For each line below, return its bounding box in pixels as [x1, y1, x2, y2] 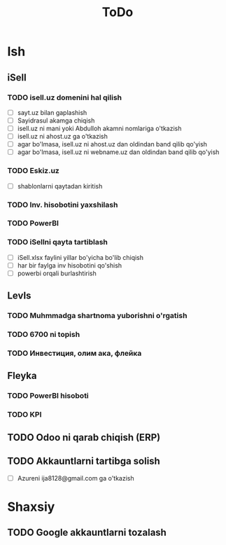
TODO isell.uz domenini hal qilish [7, 92, 122, 102]
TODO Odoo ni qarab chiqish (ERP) [7, 432, 161, 443]
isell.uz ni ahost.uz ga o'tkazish [17, 132, 108, 141]
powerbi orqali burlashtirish [17, 269, 97, 277]
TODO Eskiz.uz [7, 166, 59, 176]
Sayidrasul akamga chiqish [17, 116, 95, 125]
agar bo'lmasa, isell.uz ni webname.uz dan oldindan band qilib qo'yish [17, 148, 220, 156]
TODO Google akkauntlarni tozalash [7, 527, 167, 539]
